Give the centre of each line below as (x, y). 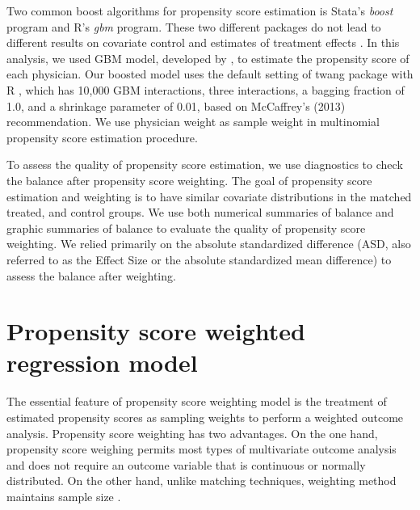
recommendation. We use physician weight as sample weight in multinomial (193, 122)
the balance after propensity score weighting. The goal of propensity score (189, 180)
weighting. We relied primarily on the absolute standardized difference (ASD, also (209, 244)
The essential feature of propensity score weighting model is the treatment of (197, 401)
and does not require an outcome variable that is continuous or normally (186, 464)
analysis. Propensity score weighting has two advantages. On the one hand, (192, 433)
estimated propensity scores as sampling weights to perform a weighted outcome (205, 417)
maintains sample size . (64, 496)
